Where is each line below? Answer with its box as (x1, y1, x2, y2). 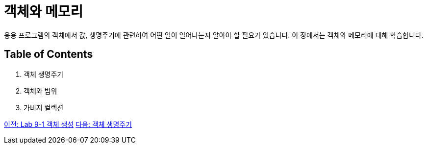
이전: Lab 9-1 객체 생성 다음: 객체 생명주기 (4, 120, 132, 128)
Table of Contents (4, 48, 93, 61)
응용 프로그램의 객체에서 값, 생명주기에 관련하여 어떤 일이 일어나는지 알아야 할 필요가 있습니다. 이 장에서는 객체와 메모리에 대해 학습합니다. (4, 30, 424, 39)
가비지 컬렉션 (24, 103, 64, 112)
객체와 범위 (24, 86, 57, 95)
